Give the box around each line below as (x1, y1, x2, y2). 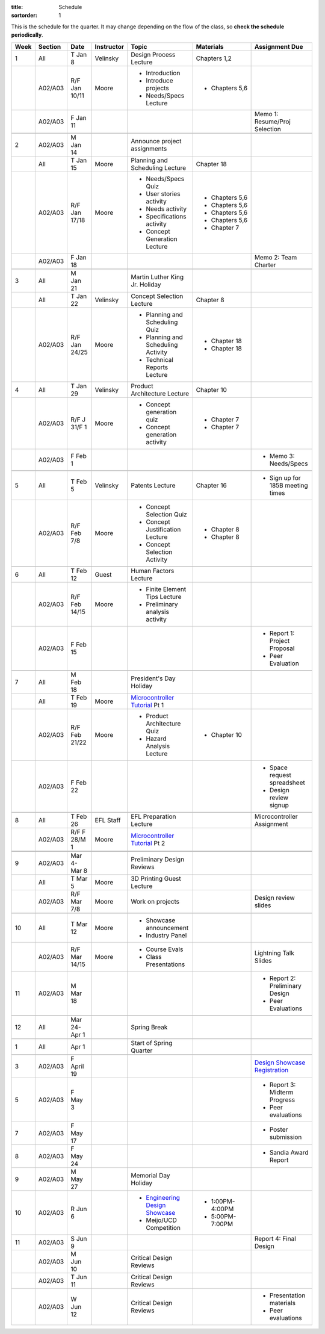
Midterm (269, 1088, 294, 1096)
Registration (254, 1066, 289, 1074)
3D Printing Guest (130, 874, 181, 883)
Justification (145, 525, 181, 533)
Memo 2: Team (254, 253, 297, 261)
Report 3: (269, 1081, 296, 1089)
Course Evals (145, 945, 184, 954)
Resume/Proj (254, 117, 291, 126)
